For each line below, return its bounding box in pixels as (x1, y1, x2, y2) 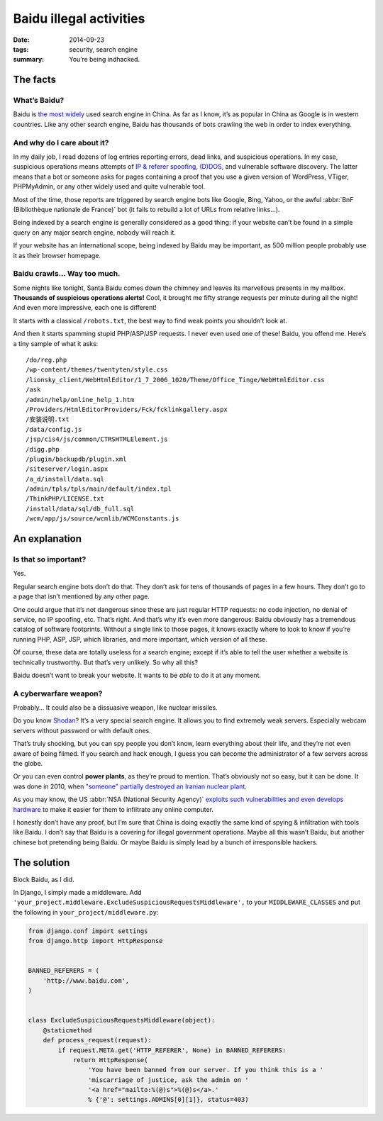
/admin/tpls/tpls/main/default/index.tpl (26, 485, 172, 493)
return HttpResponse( (72, 1056, 148, 1064)
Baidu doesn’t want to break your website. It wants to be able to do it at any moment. (13, 671, 262, 679)
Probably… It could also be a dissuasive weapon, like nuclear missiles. (13, 703, 218, 712)
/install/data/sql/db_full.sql (26, 504, 135, 513)
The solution (13, 857, 70, 869)
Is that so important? (13, 554, 87, 564)
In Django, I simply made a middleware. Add (13, 888, 142, 897)
